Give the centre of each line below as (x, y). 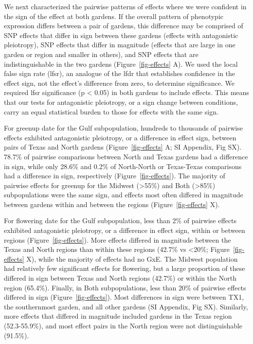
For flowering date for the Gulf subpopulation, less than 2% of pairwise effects (120, 220)
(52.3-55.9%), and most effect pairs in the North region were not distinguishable (123, 325)
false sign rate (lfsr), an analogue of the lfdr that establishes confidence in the (120, 73)
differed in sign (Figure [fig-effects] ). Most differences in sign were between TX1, (124, 297)
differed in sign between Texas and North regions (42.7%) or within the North (120, 278)
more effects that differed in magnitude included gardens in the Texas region (118, 316)
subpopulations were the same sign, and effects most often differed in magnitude (124, 195)
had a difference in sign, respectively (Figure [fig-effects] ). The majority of (115, 176)
